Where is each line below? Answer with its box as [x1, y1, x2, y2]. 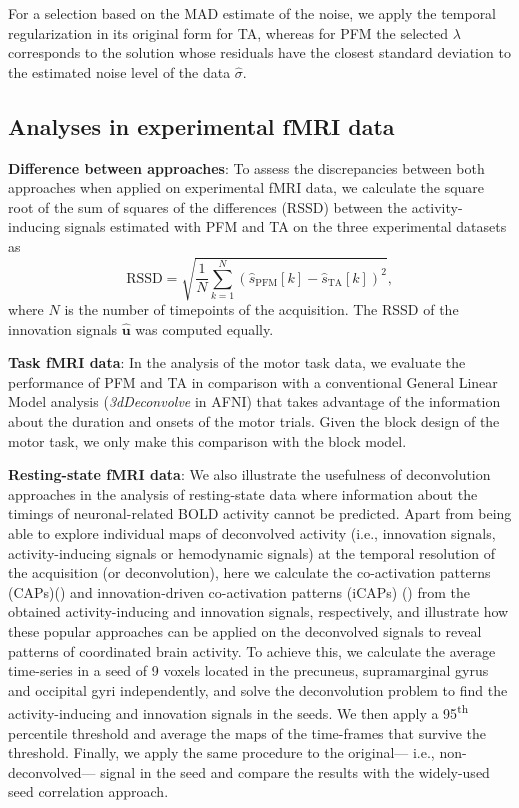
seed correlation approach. [8, 781, 169, 802]
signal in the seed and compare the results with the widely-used [100, 761, 490, 782]
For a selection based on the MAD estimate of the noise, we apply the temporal [8, 3, 497, 23]
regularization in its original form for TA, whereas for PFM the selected [8, 22, 448, 43]
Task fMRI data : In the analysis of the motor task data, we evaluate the [8, 352, 466, 373]
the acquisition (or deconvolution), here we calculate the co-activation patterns [8, 562, 491, 583]
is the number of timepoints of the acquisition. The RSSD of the [64, 299, 459, 320]
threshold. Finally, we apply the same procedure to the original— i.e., [8, 742, 435, 763]
